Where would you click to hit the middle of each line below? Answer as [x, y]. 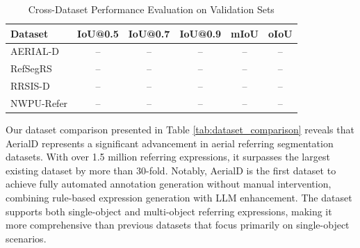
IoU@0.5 [98, 33]
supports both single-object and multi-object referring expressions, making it [169, 211]
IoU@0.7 [149, 33]
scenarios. [26, 238]
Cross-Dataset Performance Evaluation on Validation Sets [151, 9]
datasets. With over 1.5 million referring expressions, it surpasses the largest [168, 157]
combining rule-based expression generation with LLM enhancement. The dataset [179, 198]
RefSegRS [31, 68]
